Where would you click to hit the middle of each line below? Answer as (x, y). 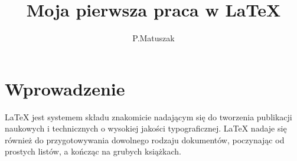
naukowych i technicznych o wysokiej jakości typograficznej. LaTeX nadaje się (146, 128)
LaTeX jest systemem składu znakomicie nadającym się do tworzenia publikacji (148, 116)
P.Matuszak (154, 38)
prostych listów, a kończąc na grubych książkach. (93, 151)
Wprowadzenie (65, 88)
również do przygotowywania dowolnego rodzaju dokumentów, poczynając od (145, 139)
